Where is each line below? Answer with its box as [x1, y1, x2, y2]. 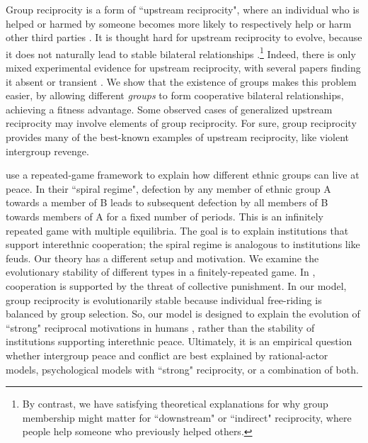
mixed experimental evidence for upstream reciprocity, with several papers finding [6, 60, 361, 75]
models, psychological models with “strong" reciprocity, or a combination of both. [6, 361, 359, 376]
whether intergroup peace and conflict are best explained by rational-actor [6, 347, 328, 362]
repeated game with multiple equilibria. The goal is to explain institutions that [6, 223, 349, 237]
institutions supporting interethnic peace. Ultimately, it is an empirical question [6, 334, 352, 349]
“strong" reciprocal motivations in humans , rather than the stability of [6, 320, 315, 335]
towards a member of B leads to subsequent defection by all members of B [6, 195, 328, 210]
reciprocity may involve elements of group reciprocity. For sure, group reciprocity [6, 116, 357, 130]
